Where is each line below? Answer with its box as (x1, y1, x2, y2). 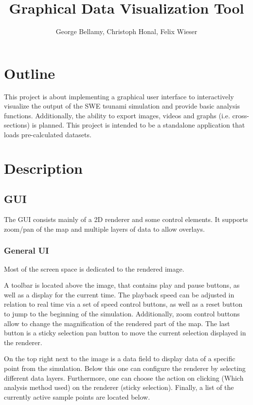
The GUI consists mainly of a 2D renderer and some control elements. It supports (4, 214, 248, 224)
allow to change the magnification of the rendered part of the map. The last (4, 318, 230, 328)
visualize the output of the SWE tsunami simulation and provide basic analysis (4, 101, 240, 111)
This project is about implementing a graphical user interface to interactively (4, 91, 234, 101)
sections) (4, 120, 30, 130)
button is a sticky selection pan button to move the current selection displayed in (4, 328, 246, 338)
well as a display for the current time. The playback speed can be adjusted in (4, 289, 235, 299)
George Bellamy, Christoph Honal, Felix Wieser (55, 26, 198, 37)
